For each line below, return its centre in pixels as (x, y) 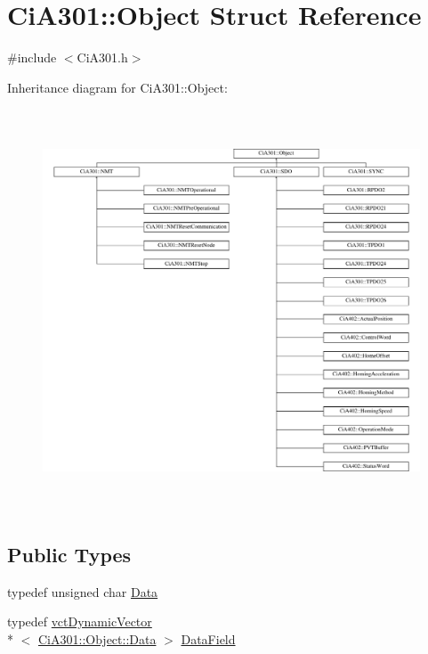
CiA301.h (102, 57)
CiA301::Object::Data (97, 638)
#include (32, 57)
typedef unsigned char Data (83, 591)
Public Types (69, 554)
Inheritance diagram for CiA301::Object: (117, 87)
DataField (208, 638)
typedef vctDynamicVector (80, 621)
